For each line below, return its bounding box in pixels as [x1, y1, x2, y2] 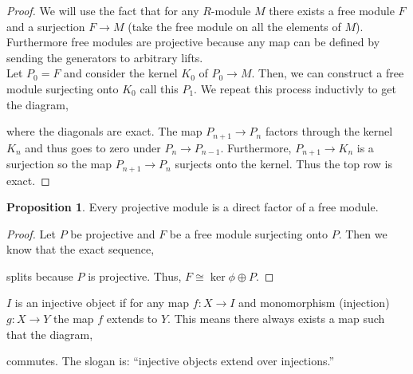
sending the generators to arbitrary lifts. [6, 49, 203, 65]
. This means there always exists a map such [167, 310, 385, 327]
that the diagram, [6, 325, 93, 342]
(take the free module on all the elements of [128, 18, 341, 34]
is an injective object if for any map [14, 294, 190, 311]
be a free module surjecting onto [169, 225, 328, 242]
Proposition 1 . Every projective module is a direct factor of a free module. [6, 199, 379, 215]
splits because [6, 267, 73, 284]
